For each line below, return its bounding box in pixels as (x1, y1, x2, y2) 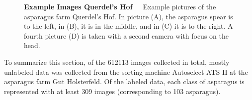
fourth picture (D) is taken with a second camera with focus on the (24, 30, 229, 41)
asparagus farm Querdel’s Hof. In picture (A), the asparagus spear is (24, 11, 233, 21)
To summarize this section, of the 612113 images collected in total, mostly (4, 56, 230, 67)
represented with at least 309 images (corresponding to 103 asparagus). (4, 86, 221, 96)
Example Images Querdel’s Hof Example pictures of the (24, 1, 216, 11)
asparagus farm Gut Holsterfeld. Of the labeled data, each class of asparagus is (4, 76, 245, 87)
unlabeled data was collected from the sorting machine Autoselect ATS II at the (4, 66, 248, 77)
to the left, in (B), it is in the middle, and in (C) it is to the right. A (24, 21, 233, 31)
